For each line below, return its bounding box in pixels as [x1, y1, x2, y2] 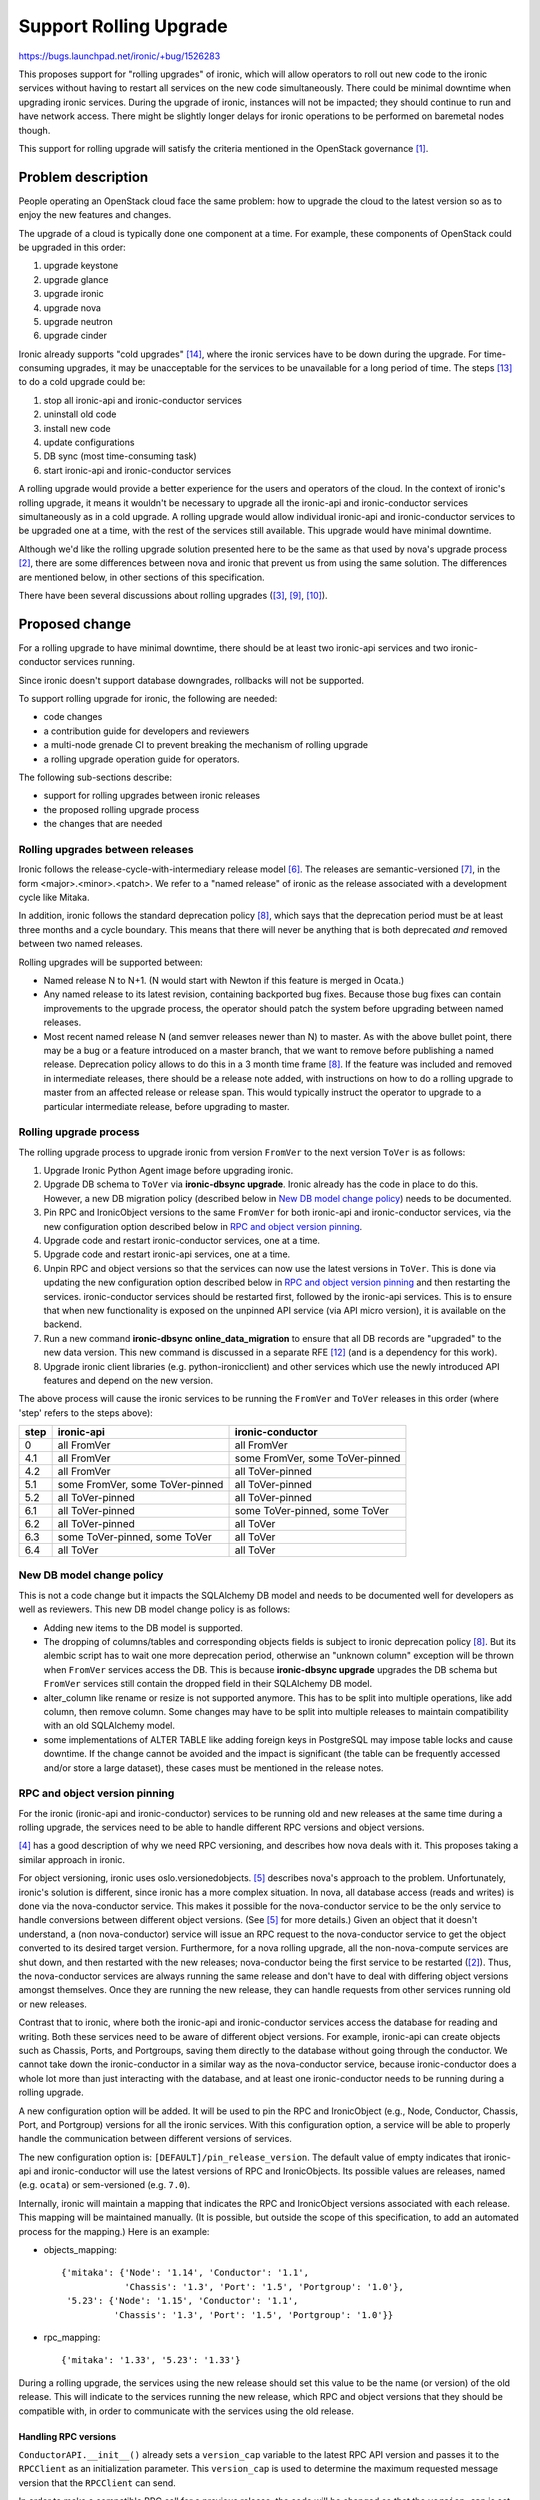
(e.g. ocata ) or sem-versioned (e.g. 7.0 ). [18, 2179, 191, 2191]
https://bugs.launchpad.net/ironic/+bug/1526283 [18, 50, 221, 62]
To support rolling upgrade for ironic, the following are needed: [18, 693, 278, 705]
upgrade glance [43, 273, 109, 285]
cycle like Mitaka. [18, 891, 90, 904]
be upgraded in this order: [18, 241, 127, 253]
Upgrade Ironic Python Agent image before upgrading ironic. [43, 1165, 294, 1177]
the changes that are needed [43, 818, 163, 830]
